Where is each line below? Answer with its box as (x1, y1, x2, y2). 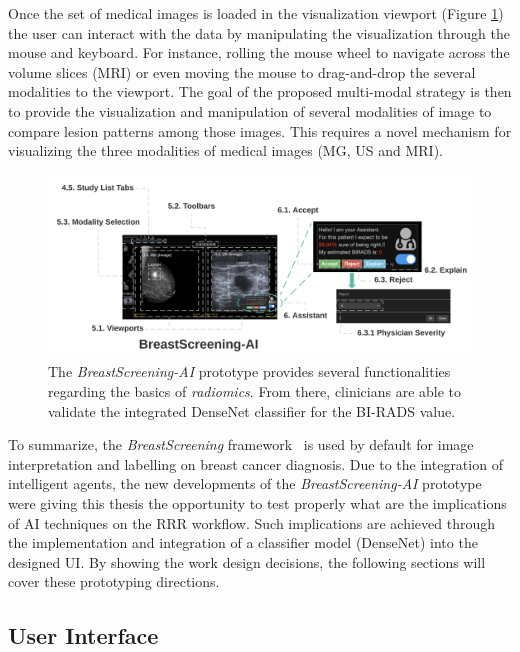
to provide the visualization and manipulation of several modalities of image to (8, 100, 492, 121)
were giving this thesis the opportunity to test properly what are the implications (8, 492, 507, 513)
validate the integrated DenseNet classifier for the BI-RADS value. (48, 400, 456, 421)
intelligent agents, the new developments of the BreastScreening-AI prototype (8, 473, 482, 494)
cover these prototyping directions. (8, 571, 220, 592)
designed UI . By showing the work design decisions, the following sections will (8, 551, 486, 572)
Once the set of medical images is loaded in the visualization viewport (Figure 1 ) (8, 3, 504, 23)
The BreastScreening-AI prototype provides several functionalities (48, 361, 451, 382)
